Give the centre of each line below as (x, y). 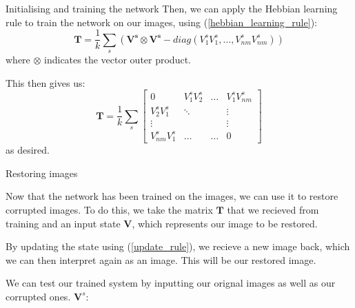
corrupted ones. (38, 296)
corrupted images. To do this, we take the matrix (109, 210)
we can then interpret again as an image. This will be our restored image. (161, 259)
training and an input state (63, 223)
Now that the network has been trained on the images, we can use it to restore (172, 196)
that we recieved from (273, 210)
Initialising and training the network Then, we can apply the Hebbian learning (172, 8)
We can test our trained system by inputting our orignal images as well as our (171, 283)
